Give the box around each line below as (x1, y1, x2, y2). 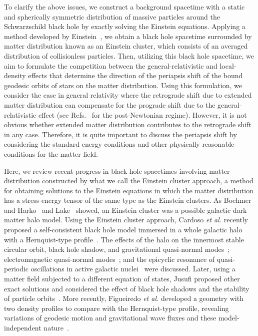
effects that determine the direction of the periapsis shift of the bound (28, 70, 243, 81)
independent (4, 322, 41, 332)
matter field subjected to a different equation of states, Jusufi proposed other (4, 273, 240, 284)
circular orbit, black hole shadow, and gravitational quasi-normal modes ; (4, 244, 230, 254)
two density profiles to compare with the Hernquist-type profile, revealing (4, 302, 229, 313)
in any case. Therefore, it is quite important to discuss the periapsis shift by (4, 129, 237, 139)
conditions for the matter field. (4, 148, 98, 159)
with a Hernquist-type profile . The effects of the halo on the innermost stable (4, 234, 244, 244)
